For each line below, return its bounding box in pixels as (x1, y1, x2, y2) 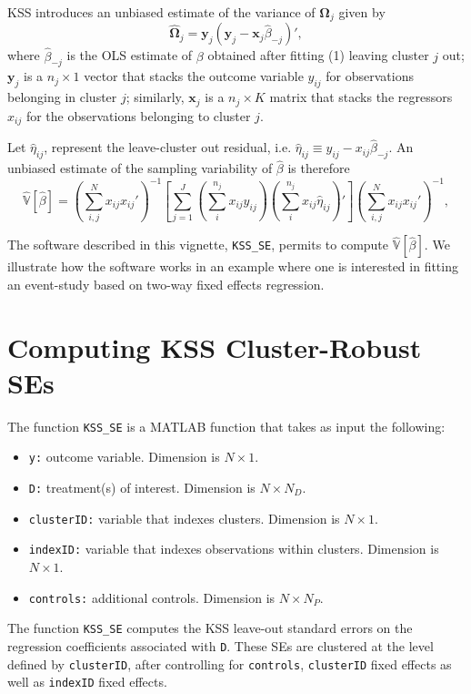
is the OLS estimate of (66, 46, 193, 65)
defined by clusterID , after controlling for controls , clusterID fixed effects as (7, 654, 452, 673)
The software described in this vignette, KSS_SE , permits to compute (7, 235, 389, 254)
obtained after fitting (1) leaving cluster (207, 46, 429, 65)
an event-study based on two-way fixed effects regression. (7, 274, 325, 293)
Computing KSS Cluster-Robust (7, 328, 422, 365)
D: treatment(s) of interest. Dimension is (28, 478, 256, 497)
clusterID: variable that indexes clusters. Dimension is (28, 508, 340, 527)
